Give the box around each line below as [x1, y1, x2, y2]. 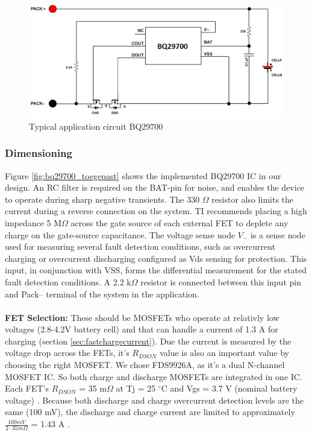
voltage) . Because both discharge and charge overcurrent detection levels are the [5, 393, 304, 406]
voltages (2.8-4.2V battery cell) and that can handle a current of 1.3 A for [5, 323, 278, 335]
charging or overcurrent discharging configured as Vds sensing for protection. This [5, 252, 307, 264]
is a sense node [251, 228, 305, 241]
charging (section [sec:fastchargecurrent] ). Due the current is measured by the [5, 334, 292, 347]
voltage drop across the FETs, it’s [5, 346, 129, 359]
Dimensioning [5, 145, 72, 160]
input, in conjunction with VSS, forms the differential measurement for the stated [5, 264, 307, 276]
